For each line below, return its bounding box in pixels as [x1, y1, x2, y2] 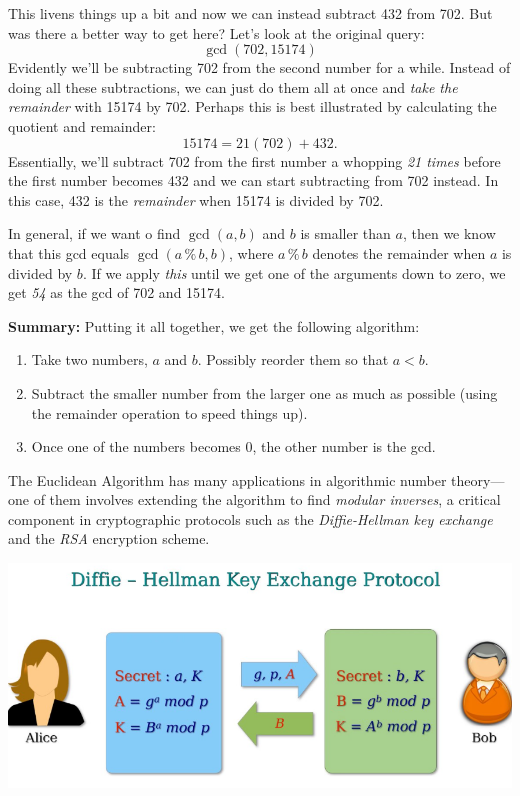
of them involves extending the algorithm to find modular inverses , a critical [33, 489, 501, 510]
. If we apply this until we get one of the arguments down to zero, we [82, 262, 506, 283]
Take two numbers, [31, 349, 148, 370]
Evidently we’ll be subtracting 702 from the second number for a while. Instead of [8, 57, 511, 78]
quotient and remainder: [8, 115, 156, 136]
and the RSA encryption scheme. [8, 528, 210, 549]
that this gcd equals [8, 242, 130, 263]
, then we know [402, 223, 496, 244]
